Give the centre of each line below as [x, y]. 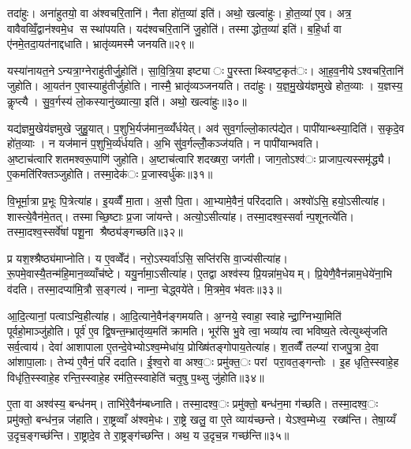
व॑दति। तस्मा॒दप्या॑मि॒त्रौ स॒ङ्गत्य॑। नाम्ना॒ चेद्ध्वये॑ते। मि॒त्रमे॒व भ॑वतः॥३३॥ [144, 288]
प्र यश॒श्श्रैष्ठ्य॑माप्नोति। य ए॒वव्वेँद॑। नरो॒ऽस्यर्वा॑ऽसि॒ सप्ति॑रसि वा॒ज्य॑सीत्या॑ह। [148, 258]
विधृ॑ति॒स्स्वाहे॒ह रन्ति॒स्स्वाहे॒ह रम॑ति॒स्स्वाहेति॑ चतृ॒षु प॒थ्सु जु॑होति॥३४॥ [136, 377]
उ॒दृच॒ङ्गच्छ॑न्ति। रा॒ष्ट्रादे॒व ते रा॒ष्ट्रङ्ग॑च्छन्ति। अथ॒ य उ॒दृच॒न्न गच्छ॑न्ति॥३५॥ [148, 434]
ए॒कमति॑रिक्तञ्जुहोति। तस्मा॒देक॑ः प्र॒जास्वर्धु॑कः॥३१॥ [110, 174]
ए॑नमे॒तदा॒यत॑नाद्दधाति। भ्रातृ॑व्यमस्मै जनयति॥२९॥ [101, 44]
